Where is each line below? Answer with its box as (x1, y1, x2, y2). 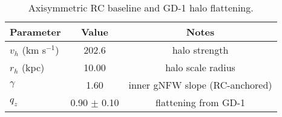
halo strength (172, 43, 229, 57)
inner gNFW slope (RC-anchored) (128, 78, 272, 92)
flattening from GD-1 (156, 95, 245, 109)
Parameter (10, 25, 61, 39)
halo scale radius (165, 60, 235, 74)
